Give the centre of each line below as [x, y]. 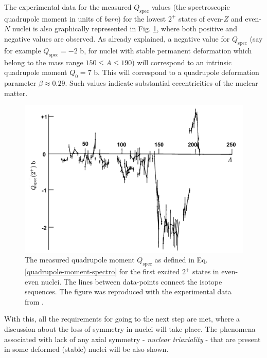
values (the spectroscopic [191, 7]
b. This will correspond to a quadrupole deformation [176, 72]
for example [23, 50]
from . [34, 301]
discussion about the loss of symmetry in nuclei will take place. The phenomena [130, 329]
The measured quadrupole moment [80, 260]
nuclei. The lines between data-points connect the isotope [131, 281]
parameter [20, 82]
